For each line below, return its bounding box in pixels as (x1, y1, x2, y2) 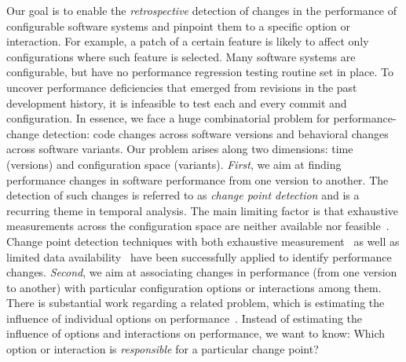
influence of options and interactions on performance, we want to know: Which (6, 325, 386, 342)
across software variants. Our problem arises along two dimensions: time (6, 141, 353, 157)
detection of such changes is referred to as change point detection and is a (6, 187, 360, 203)
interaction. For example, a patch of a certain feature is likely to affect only (6, 33, 369, 49)
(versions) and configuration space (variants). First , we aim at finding (6, 155, 342, 172)
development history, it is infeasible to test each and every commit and (6, 94, 347, 111)
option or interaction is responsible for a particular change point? (6, 341, 319, 357)
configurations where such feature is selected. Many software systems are (6, 48, 356, 64)
